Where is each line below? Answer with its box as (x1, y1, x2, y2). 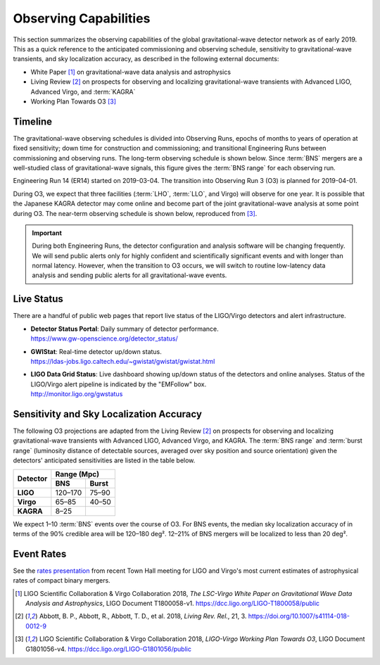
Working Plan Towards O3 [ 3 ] (30, 97, 116, 106)
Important (32, 229, 63, 237)
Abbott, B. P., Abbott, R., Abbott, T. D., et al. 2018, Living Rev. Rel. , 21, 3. (39, 612, 247, 621)
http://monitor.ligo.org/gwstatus (30, 390, 123, 398)
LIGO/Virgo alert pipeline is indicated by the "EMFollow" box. (30, 380, 207, 388)
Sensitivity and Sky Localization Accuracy (13, 408, 202, 420)
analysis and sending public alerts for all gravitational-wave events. (32, 271, 227, 279)
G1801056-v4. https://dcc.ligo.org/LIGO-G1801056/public (25, 645, 191, 653)
